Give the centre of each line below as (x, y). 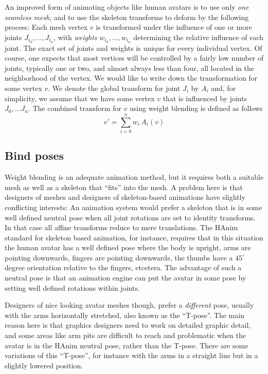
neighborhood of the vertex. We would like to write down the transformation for (131, 78)
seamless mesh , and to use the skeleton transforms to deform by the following (127, 17)
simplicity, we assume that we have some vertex (80, 98)
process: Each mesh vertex (46, 27)
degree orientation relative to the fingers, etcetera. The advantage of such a (123, 267)
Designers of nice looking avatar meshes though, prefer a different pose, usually (129, 305)
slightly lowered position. (44, 365)
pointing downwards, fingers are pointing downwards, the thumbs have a (119, 257)
